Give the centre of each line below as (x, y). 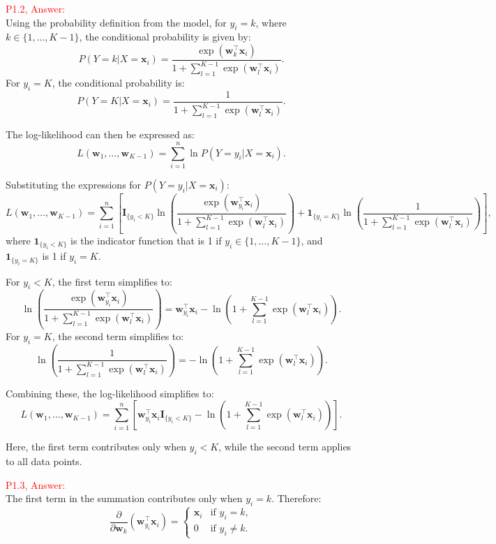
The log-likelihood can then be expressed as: (100, 134)
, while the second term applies (285, 447)
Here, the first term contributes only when (96, 447)
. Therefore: (296, 498)
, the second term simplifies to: (118, 336)
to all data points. (44, 461)
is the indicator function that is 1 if (146, 240)
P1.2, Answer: (36, 8)
